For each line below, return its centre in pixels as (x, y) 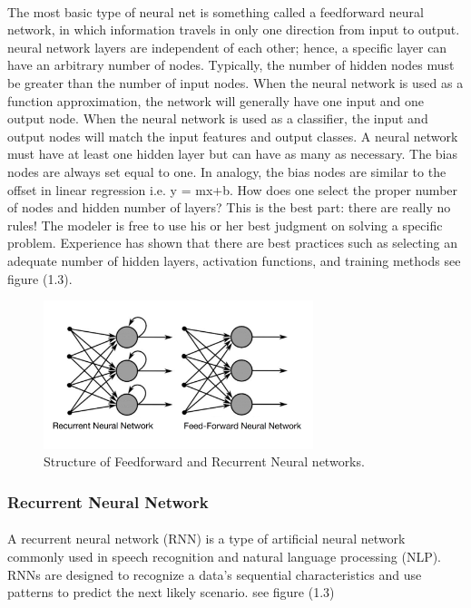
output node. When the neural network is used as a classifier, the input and (218, 118)
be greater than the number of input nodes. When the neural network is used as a (235, 82)
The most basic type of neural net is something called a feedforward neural (216, 11)
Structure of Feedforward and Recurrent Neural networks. (204, 461)
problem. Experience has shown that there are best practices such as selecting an (232, 243)
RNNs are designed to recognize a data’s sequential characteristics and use (215, 574)
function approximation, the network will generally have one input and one (216, 100)
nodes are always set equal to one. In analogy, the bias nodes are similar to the (227, 171)
